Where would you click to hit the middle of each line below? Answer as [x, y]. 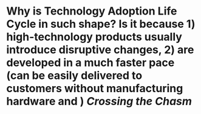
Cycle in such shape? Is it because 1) [101, 24]
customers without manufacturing [95, 89]
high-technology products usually [94, 37]
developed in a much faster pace [90, 63]
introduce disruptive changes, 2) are [100, 50]
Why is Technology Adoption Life [92, 11]
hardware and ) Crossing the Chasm [99, 102]
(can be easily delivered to [74, 75]
